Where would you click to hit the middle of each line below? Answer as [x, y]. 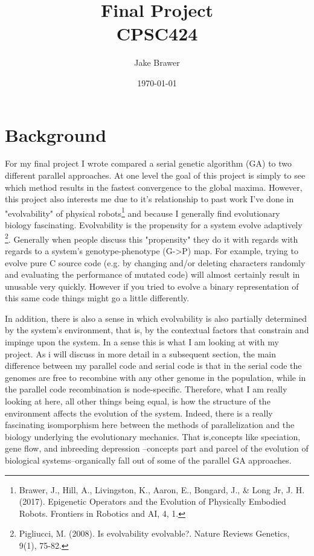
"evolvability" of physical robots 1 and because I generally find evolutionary [143, 212]
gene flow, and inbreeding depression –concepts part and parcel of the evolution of [157, 448]
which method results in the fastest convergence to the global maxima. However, [154, 187]
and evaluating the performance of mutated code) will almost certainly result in [152, 274]
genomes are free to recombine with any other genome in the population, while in [155, 377]
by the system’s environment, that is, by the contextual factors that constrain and [157, 330]
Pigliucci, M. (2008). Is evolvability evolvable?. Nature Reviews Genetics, [154, 533]
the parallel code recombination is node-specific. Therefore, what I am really [146, 389]
